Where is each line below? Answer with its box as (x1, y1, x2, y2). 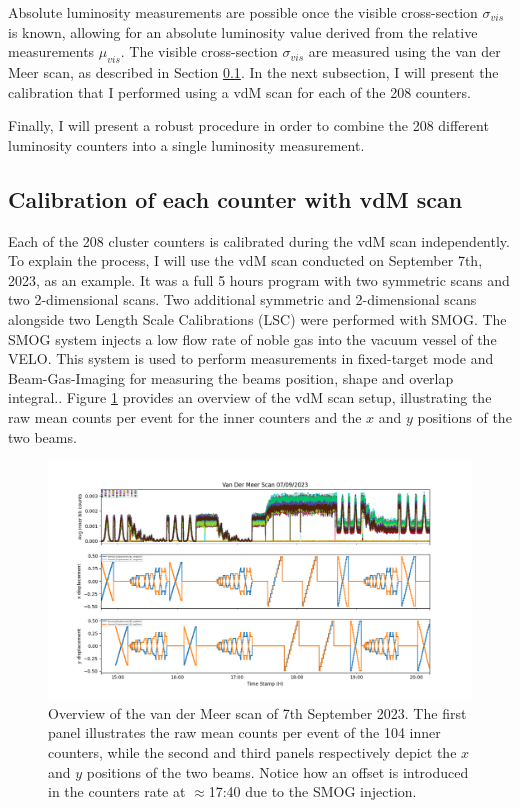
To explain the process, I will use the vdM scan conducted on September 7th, (8, 250, 483, 271)
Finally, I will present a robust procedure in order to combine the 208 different (8, 115, 489, 136)
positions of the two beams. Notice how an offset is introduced (86, 761, 469, 782)
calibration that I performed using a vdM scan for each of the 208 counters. (8, 81, 471, 102)
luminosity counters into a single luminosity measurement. (8, 134, 365, 155)
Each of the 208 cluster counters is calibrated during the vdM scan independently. (8, 230, 510, 251)
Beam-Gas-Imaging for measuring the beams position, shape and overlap (8, 367, 454, 388)
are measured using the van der (308, 41, 501, 62)
